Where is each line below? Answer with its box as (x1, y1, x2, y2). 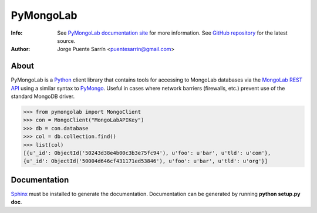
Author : (11, 46, 31, 53)
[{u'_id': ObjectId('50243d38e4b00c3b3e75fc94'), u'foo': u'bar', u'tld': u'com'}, (23, 150, 271, 156)
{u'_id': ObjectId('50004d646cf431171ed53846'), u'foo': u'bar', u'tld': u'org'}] (23, 158, 268, 164)
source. (57, 37, 76, 44)
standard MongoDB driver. (11, 93, 75, 100)
